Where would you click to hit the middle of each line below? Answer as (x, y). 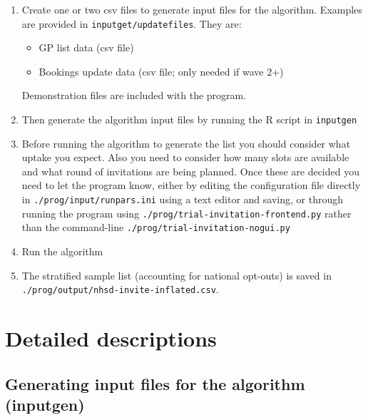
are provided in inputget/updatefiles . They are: (132, 23)
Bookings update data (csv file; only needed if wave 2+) (161, 71)
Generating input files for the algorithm (155, 383)
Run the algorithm (62, 251)
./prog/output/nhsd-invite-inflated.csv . (120, 289)
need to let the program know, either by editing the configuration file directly (191, 185)
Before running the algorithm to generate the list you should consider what (186, 143)
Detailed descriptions (111, 338)
